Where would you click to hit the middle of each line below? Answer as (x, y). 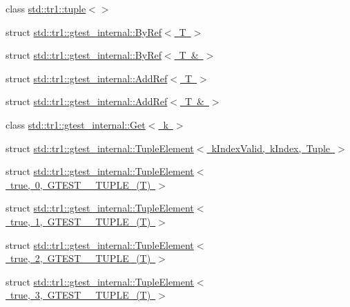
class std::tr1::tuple (46, 8)
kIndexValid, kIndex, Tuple (271, 148)
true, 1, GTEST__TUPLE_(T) (80, 221)
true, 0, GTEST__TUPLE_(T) (80, 184)
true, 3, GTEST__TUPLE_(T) (80, 295)
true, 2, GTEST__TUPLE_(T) (80, 258)
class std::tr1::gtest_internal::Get (76, 124)
